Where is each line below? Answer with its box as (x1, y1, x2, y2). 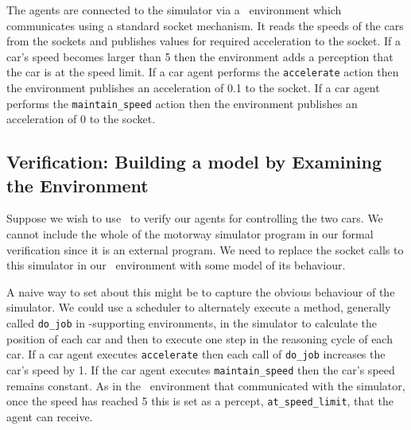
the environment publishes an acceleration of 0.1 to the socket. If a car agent (6, 79, 380, 96)
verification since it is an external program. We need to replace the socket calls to (6, 241, 404, 258)
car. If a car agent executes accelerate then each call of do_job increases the (6, 346, 386, 362)
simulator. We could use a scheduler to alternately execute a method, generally (6, 299, 391, 316)
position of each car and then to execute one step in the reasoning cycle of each (6, 330, 393, 347)
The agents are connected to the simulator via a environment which (6, 2, 342, 17)
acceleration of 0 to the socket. (6, 110, 156, 127)
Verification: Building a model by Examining (6, 149, 382, 174)
